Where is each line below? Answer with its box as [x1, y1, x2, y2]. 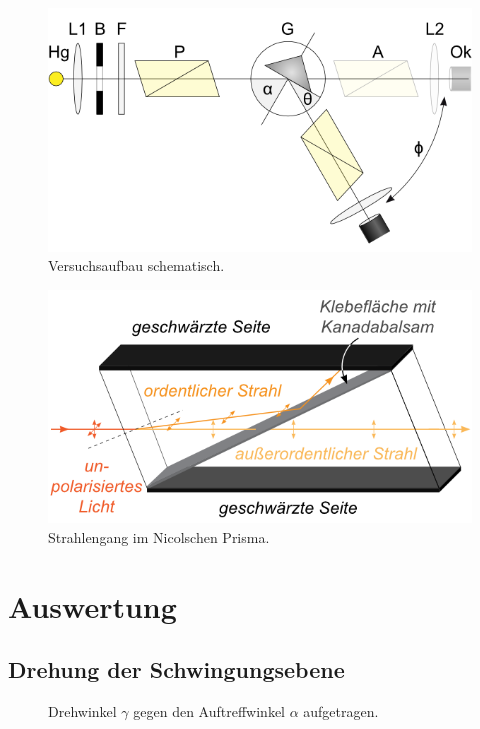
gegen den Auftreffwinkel [133, 700, 285, 721]
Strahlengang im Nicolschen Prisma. [48, 526, 270, 547]
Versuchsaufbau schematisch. [48, 255, 225, 276]
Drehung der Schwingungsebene [8, 654, 345, 685]
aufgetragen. [303, 700, 379, 721]
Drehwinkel [48, 700, 117, 721]
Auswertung [8, 585, 177, 626]
